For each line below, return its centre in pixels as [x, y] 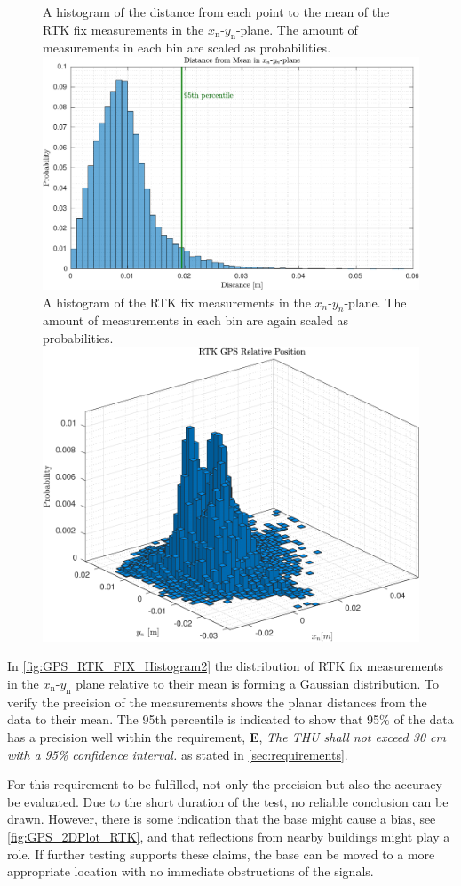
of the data [424, 719]
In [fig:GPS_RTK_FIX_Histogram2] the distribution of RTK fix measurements [225, 666]
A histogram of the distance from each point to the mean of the [216, 12]
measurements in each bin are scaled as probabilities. [187, 48]
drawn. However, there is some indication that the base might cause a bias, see [222, 819]
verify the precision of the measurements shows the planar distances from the [217, 702]
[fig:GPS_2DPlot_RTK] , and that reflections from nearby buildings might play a [229, 836]
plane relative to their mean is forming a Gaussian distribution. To [258, 684]
